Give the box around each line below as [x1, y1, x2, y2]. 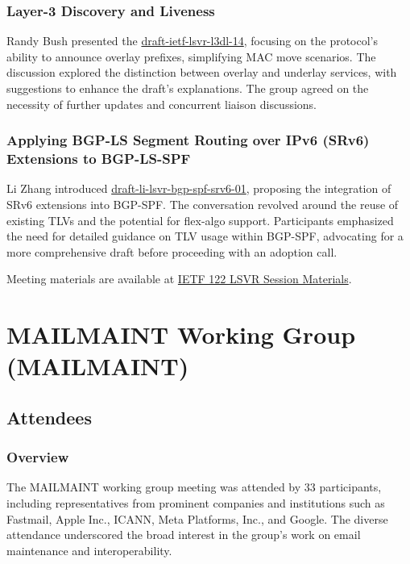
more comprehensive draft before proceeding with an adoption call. [6, 243, 338, 260]
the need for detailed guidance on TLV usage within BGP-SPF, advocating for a [6, 228, 404, 244]
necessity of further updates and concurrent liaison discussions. [6, 95, 317, 112]
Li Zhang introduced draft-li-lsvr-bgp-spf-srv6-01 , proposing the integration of [6, 180, 391, 197]
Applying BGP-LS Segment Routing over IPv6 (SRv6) [6, 130, 370, 150]
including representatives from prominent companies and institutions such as [6, 495, 385, 512]
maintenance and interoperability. [6, 541, 172, 558]
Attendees [6, 404, 92, 429]
